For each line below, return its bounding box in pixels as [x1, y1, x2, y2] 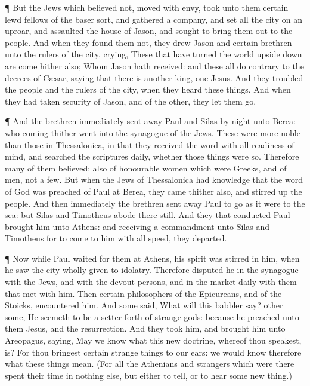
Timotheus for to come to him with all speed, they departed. [5, 232, 227, 244]
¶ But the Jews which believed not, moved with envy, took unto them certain [5, 1, 289, 13]
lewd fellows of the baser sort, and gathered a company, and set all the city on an [5, 13, 302, 25]
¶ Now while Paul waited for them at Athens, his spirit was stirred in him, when [5, 252, 300, 264]
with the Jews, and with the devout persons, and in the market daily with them [5, 275, 297, 288]
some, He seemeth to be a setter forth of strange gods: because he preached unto [5, 310, 299, 323]
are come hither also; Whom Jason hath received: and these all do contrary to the [5, 59, 304, 72]
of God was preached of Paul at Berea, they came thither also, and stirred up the [5, 185, 302, 197]
